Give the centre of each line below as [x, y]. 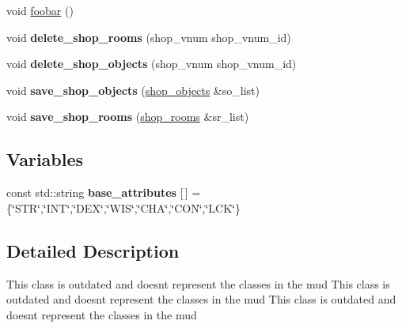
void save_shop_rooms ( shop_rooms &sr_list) [128, 117]
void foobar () [40, 10]
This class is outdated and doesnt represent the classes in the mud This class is [198, 283]
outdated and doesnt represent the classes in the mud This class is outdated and [201, 299]
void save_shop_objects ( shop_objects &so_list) [133, 90]
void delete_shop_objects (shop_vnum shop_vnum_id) [152, 64]
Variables [45, 159]
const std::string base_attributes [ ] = [104, 192]
